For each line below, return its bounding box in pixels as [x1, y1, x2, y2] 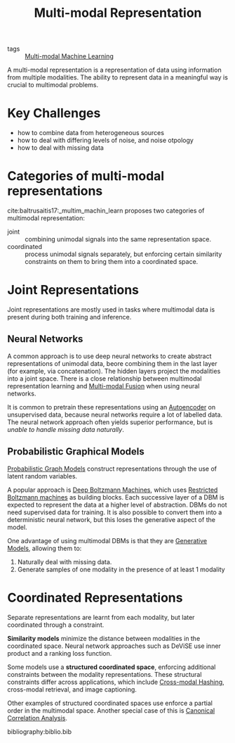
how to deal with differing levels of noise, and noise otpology [17, 136, 194, 145]
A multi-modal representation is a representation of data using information [7, 65, 222, 75]
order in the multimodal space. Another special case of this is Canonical [7, 706, 215, 715]
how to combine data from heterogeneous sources [17, 129, 165, 137]
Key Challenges [7, 106, 101, 121]
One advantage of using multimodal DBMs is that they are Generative [7, 536, 208, 545]
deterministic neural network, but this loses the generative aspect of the [7, 515, 216, 523]
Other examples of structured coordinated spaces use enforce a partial [7, 699, 213, 707]
